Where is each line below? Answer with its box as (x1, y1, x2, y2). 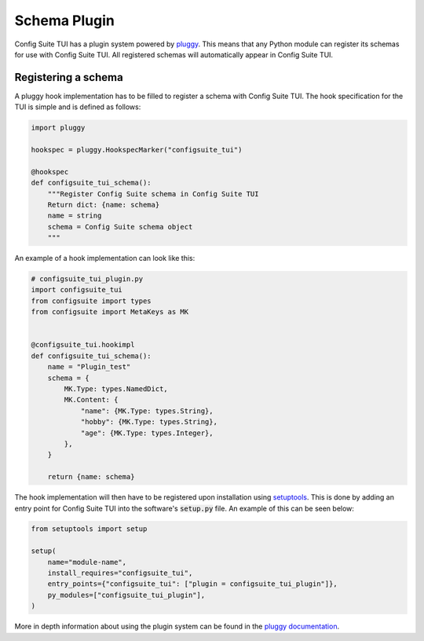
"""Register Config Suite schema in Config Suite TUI (47, 189, 259, 198)
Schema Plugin (14, 12, 115, 29)
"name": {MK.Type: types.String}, (80, 406, 214, 416)
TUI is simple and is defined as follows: (14, 102, 141, 112)
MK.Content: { (64, 395, 119, 405)
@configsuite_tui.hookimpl (31, 340, 135, 350)
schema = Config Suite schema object (47, 222, 193, 231)
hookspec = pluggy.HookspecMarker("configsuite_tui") (31, 145, 243, 154)
